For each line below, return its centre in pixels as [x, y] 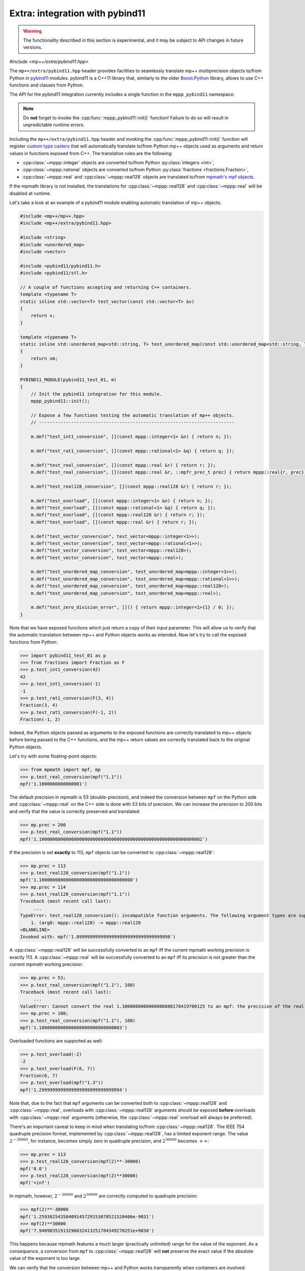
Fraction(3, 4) [39, 705]
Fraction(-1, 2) [40, 720]
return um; [44, 358]
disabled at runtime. [30, 193]
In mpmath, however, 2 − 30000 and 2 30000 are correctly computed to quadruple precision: [103, 1196]
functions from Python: [34, 642]
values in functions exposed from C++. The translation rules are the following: [91, 153]
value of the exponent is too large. [45, 1258]
